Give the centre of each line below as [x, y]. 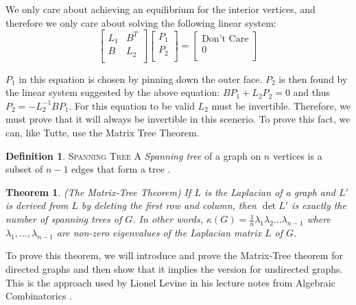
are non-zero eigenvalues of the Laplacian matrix [159, 232]
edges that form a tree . [121, 169]
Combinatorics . [39, 296]
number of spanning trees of [64, 219]
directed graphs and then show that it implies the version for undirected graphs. [174, 269]
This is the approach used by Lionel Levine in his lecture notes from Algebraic [170, 282]
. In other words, [168, 219]
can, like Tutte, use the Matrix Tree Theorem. [103, 133]
